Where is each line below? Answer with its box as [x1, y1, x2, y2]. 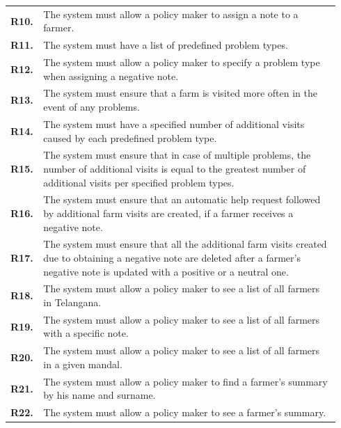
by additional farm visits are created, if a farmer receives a [43, 205, 294, 220]
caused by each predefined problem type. [43, 130, 217, 145]
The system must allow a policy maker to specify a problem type [43, 55, 320, 70]
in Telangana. [43, 295, 102, 310]
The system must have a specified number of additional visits [43, 116, 305, 131]
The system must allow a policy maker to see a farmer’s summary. [43, 405, 326, 420]
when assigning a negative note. [43, 68, 179, 83]
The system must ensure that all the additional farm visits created [43, 237, 327, 251]
